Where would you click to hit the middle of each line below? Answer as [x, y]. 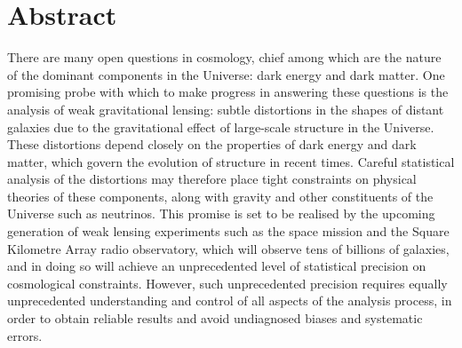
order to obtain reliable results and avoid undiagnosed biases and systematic [215, 318]
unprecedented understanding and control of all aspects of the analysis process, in [230, 301]
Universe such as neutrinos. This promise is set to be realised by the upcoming [221, 214]
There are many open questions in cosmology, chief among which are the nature [224, 57]
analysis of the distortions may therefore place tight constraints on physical [212, 179]
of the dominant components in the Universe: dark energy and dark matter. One [226, 74]
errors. [25, 335]
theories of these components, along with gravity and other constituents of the [220, 196]
